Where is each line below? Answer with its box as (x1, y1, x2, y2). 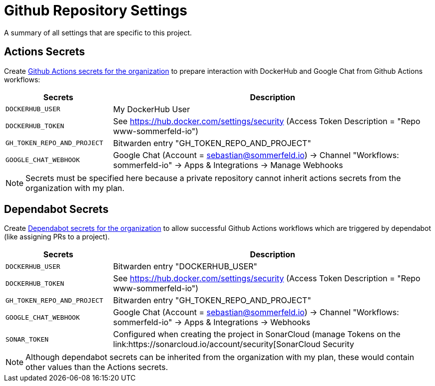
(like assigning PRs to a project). (4, 232, 110, 241)
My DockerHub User (113, 104, 190, 114)
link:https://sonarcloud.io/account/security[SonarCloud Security (113, 339, 354, 350)
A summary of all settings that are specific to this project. (4, 28, 192, 37)
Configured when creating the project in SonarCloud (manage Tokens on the (113, 329, 401, 340)
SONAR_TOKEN (5, 335, 49, 343)
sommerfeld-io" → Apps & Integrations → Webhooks (113, 317, 311, 328)
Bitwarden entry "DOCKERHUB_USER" (113, 261, 258, 272)
